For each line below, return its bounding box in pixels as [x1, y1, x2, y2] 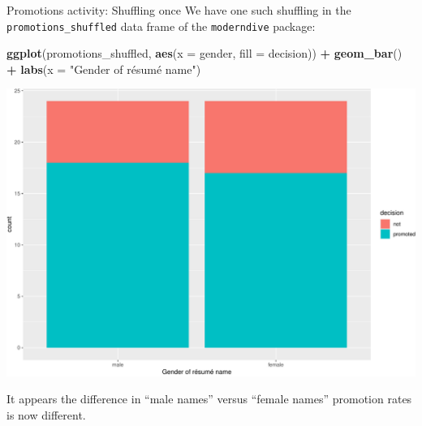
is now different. [6, 407, 86, 423]
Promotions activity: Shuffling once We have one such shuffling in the [6, 2, 351, 18]
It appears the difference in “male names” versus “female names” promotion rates [6, 390, 412, 407]
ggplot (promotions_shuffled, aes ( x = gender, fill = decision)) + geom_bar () [6, 45, 403, 62]
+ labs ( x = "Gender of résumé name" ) [6, 60, 201, 77]
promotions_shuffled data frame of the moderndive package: [6, 17, 316, 34]
